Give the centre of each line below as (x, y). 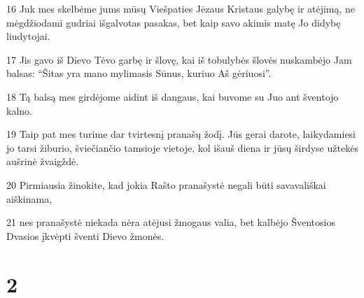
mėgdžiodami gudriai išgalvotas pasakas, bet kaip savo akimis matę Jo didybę (174, 22)
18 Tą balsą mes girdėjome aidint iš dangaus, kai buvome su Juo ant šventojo (173, 96)
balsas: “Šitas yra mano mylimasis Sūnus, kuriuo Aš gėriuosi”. (139, 73)
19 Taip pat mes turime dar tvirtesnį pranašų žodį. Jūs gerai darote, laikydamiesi (181, 134)
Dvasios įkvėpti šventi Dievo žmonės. (85, 235)
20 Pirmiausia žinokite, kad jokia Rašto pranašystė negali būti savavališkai (166, 184)
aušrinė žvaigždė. (43, 161)
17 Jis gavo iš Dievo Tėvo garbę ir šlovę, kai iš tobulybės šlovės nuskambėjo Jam (179, 59)
